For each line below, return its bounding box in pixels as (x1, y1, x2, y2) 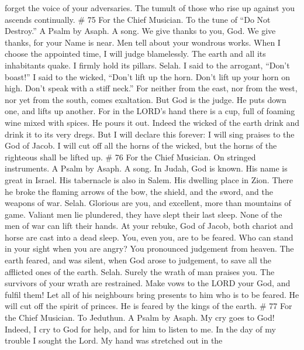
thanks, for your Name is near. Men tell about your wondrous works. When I (5, 36, 281, 48)
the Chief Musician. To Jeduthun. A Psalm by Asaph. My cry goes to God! (5, 311, 275, 324)
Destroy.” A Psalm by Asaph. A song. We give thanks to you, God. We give (5, 25, 276, 37)
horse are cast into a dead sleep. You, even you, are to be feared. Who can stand (5, 231, 293, 243)
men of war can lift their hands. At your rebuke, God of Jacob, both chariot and (5, 219, 293, 232)
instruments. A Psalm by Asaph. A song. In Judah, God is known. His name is (5, 162, 288, 174)
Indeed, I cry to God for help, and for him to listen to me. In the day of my (5, 322, 276, 335)
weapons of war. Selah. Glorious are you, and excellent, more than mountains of (5, 197, 291, 209)
